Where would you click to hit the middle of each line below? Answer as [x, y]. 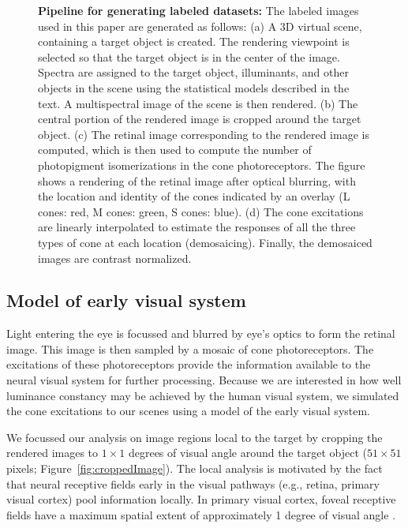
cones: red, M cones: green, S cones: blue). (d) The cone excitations [201, 211]
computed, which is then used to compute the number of [175, 150]
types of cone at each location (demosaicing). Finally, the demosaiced [205, 242]
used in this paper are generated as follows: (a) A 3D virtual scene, [200, 26]
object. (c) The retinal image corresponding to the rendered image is [204, 134]
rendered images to [52, 453]
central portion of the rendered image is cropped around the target [200, 119]
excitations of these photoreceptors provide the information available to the [189, 364]
